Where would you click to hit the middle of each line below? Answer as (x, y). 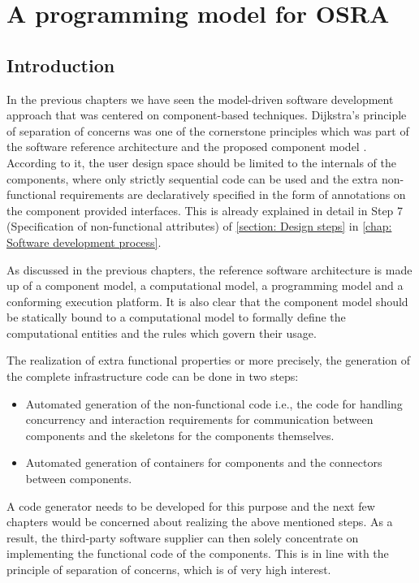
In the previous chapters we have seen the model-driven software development (200, 99)
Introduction (61, 65)
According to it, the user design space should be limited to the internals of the (201, 162)
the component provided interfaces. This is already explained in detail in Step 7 (205, 210)
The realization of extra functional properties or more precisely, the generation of (209, 360)
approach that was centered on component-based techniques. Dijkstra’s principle (207, 115)
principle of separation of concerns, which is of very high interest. (169, 570)
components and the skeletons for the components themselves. (180, 435)
